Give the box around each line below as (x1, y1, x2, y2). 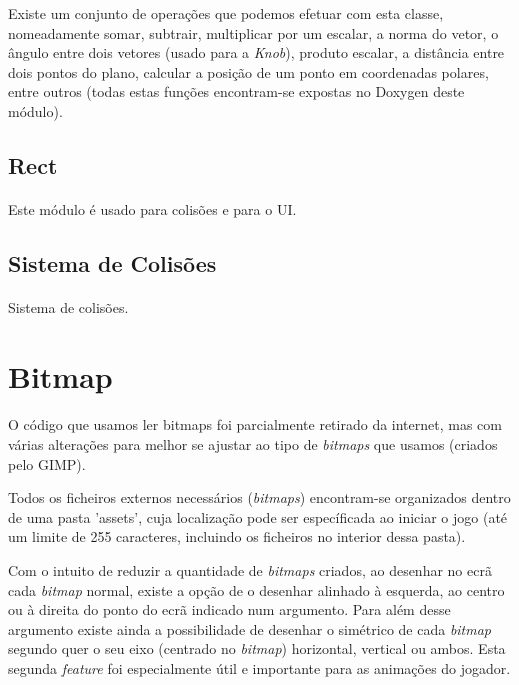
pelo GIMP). (8, 453, 86, 474)
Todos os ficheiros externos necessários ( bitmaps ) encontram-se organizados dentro (8, 487, 511, 508)
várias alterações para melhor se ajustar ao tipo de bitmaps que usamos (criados (8, 434, 498, 455)
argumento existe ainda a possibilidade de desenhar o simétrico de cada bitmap (8, 618, 492, 639)
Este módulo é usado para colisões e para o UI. (8, 198, 297, 219)
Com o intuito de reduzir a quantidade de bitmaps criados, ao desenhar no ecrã (8, 560, 492, 581)
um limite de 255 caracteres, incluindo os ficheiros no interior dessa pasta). (8, 526, 466, 547)
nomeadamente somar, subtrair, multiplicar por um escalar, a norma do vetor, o (8, 22, 499, 43)
